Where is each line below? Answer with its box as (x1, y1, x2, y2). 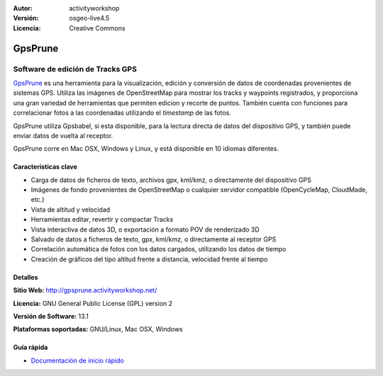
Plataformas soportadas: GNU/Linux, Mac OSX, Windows (13, 325, 184, 334)
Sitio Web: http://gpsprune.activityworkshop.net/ (13, 286, 157, 295)
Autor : (13, 4, 33, 12)
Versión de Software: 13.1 (13, 312, 89, 320)
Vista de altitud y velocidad (30, 205, 111, 214)
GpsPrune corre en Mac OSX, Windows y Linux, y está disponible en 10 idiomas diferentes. (13, 144, 279, 153)
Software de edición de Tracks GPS (13, 64, 138, 74)
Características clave (13, 163, 78, 171)
